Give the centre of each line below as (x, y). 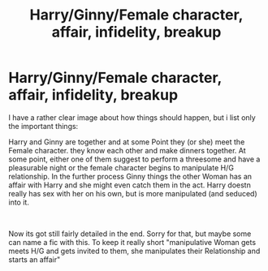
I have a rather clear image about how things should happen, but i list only (132, 117)
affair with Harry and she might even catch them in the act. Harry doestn (130, 185)
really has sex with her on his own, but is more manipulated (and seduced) (133, 193)
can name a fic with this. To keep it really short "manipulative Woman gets (132, 242)
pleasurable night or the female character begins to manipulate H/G (121, 167)
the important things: (43, 126)
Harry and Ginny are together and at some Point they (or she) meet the (127, 142)
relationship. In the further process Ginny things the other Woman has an (130, 176)
